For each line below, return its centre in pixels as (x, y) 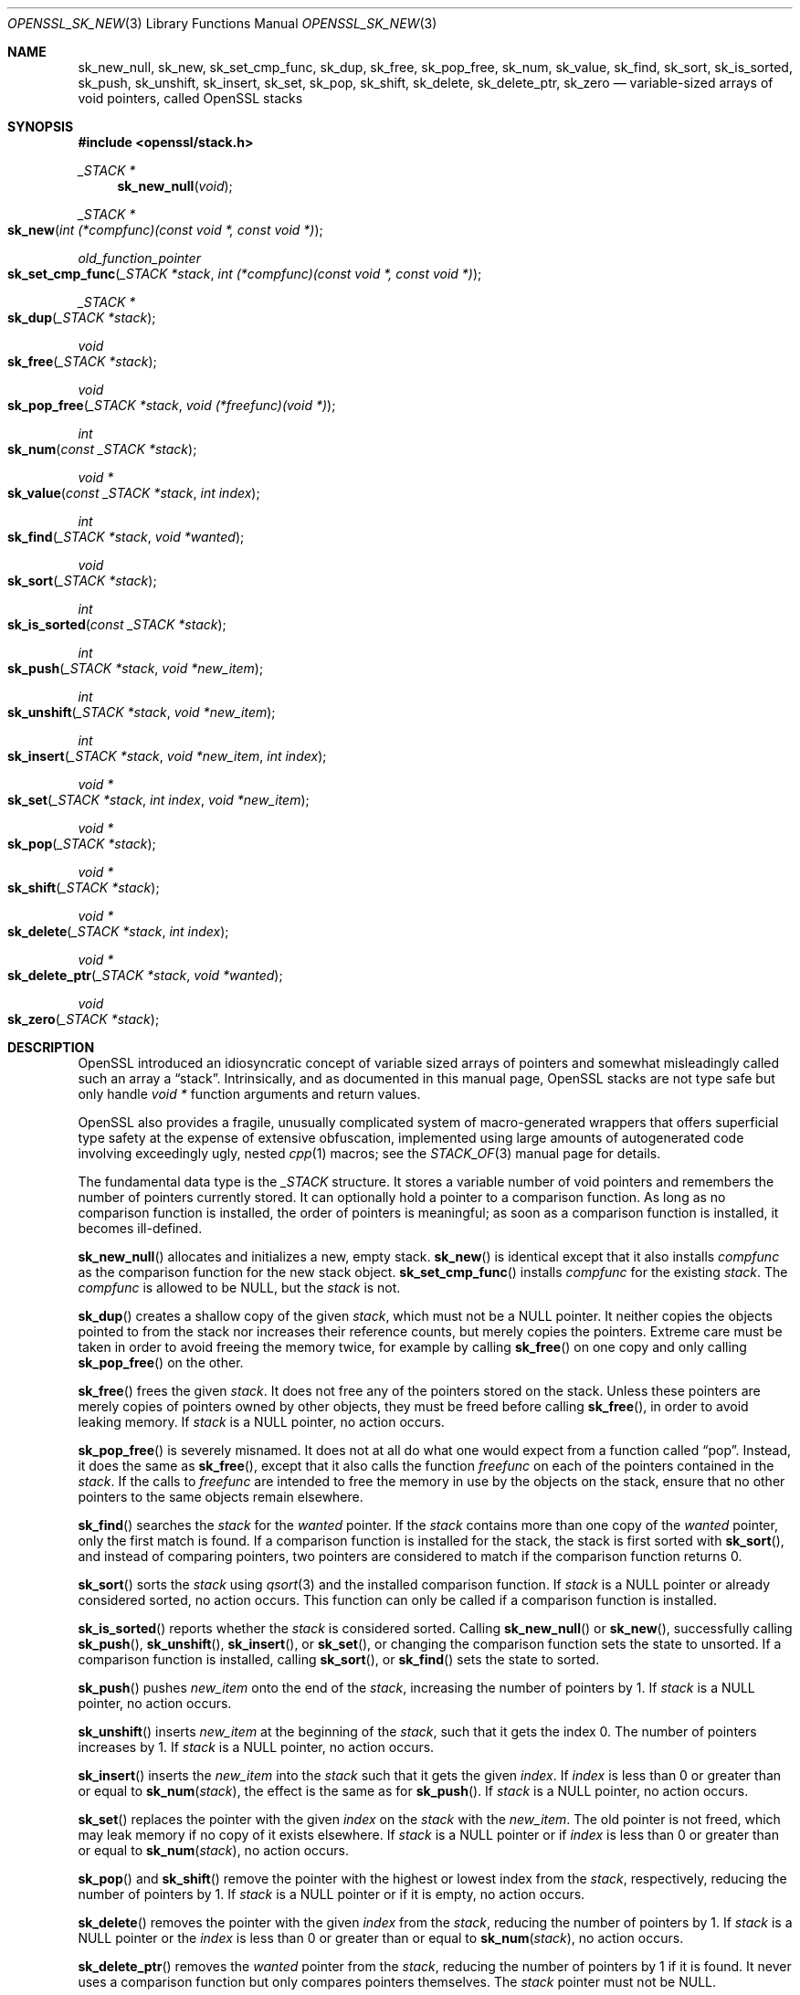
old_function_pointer (139, 258)
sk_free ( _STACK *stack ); (82, 361)
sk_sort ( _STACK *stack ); (82, 581)
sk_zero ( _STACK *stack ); (84, 1019)
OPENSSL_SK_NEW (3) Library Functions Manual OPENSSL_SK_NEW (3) (222, 23)
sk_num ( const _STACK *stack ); (102, 449)
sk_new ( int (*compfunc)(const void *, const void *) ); (165, 230)
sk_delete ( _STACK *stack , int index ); (118, 931)
